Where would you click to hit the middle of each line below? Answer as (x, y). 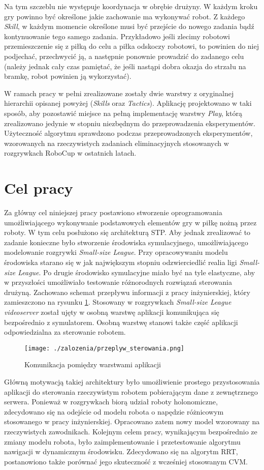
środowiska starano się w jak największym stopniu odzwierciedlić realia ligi (121, 262)
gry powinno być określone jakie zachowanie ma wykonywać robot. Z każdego (125, 16)
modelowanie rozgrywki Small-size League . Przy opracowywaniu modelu (116, 252)
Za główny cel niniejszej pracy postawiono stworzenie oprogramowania (113, 212)
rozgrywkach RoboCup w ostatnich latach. (70, 153)
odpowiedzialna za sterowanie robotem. (65, 332)
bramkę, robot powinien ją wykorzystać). (68, 76)
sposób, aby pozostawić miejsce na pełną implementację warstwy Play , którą (123, 113)
